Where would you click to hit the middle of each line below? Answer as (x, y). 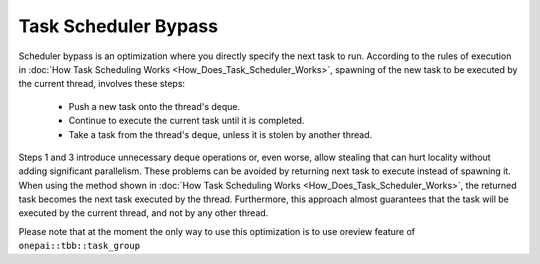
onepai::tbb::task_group (79, 246)
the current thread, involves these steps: (101, 84)
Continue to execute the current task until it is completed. (186, 121)
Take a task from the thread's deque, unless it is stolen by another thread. (220, 134)
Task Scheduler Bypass (118, 26)
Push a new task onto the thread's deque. (154, 106)
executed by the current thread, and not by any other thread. (143, 213)
